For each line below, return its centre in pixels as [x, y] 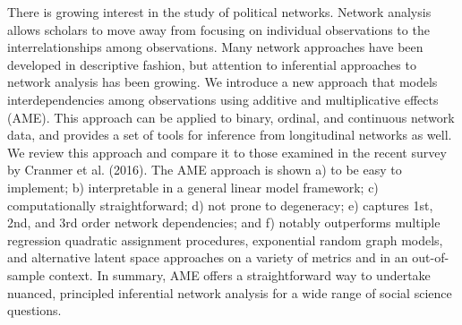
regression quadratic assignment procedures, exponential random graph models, [225, 239]
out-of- [431, 257]
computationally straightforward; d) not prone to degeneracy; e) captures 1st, [220, 205]
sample [26, 274]
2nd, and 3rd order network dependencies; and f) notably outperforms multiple [224, 222]
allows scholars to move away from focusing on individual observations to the [218, 29]
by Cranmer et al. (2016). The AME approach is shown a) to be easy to [205, 170]
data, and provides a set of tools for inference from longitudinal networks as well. [230, 135]
